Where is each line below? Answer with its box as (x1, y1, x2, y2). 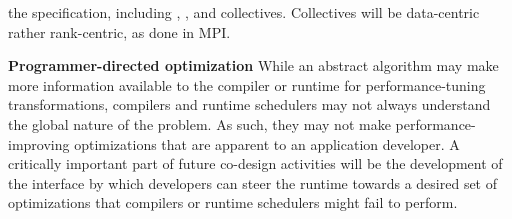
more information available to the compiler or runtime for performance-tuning (8, 74, 486, 95)
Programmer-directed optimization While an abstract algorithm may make (8, 55, 499, 76)
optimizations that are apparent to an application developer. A (74, 133, 460, 154)
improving (8, 133, 70, 154)
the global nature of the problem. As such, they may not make (8, 113, 391, 134)
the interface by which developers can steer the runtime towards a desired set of (8, 172, 498, 193)
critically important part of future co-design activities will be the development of (8, 153, 503, 174)
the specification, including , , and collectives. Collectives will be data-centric (8, 2, 480, 22)
